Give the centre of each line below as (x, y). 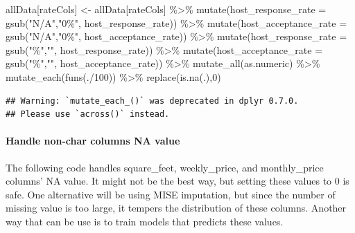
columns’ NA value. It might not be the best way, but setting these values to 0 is (177, 181)
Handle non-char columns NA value (93, 141)
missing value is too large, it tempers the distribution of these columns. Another (176, 208)
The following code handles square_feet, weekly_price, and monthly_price (165, 167)
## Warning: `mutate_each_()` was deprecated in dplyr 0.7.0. (152, 101)
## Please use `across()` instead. (88, 114)
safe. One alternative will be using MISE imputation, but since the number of (171, 194)
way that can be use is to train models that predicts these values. (145, 221)
